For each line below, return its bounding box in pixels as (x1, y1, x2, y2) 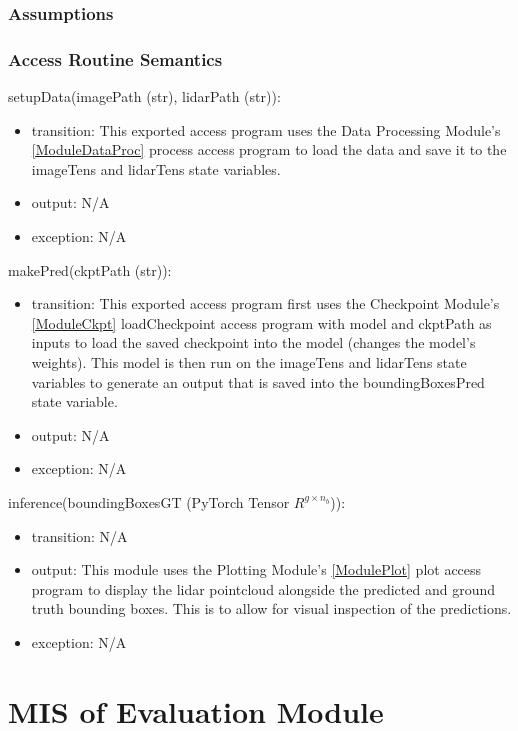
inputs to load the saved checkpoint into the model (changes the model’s (31, 332, 476, 353)
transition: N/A (31, 525, 128, 546)
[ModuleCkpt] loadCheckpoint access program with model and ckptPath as (31, 312, 492, 333)
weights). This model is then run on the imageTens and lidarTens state (31, 352, 467, 372)
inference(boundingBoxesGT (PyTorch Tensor (8, 491, 290, 512)
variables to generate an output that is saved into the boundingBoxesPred (31, 371, 485, 392)
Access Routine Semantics (8, 46, 223, 71)
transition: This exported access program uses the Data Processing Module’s (31, 119, 501, 140)
